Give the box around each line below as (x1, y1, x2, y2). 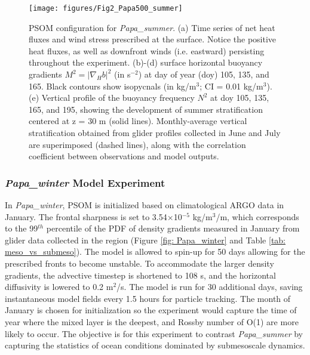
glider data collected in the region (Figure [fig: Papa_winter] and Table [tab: (5, 233, 286, 246)
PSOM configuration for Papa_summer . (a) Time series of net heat (29, 21, 275, 33)
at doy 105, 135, (210, 91, 269, 104)
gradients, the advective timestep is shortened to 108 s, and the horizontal (5, 268, 276, 281)
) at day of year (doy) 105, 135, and (138, 68, 269, 81)
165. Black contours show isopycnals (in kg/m (29, 79, 197, 92)
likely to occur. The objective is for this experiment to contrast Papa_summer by (5, 327, 303, 339)
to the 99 (5, 222, 38, 234)
